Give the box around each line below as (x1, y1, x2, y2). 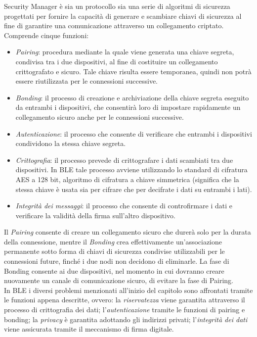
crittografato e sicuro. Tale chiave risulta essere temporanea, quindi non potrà (15, 66, 252, 76)
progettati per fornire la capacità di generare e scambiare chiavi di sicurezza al (4, 10, 242, 21)
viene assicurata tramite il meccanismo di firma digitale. (4, 324, 174, 334)
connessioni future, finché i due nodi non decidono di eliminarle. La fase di (4, 256, 229, 266)
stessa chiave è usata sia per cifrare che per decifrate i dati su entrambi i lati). (15, 184, 252, 194)
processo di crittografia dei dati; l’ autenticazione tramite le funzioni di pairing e (4, 304, 245, 315)
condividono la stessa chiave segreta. (15, 138, 126, 148)
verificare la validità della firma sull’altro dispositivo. (15, 210, 175, 220)
